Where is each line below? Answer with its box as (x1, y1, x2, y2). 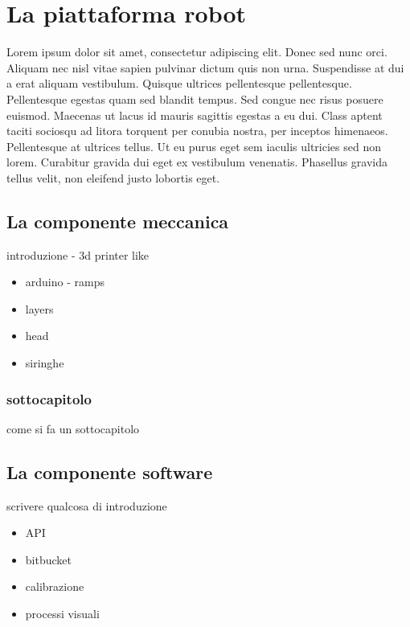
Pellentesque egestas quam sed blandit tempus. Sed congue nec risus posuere (6, 90, 383, 107)
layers (25, 300, 54, 317)
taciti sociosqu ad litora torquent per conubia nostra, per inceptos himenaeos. (6, 122, 388, 139)
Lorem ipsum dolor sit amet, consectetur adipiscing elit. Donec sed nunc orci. (6, 43, 387, 60)
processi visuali (25, 605, 100, 622)
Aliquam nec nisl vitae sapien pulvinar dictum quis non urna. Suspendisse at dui (6, 59, 404, 76)
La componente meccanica (6, 208, 229, 233)
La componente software (6, 459, 213, 484)
